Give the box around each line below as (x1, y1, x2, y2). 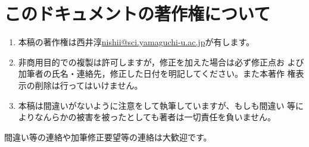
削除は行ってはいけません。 (35, 79, 143, 91)
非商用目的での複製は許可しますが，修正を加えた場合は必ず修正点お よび (18, 55, 304, 68)
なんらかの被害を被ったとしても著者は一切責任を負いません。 (35, 111, 276, 123)
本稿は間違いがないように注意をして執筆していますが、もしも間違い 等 (18, 99, 296, 111)
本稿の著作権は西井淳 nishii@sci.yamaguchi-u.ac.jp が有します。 (18, 36, 255, 48)
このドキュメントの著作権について (4, 1, 271, 26)
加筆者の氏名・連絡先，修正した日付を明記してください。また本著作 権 (18, 67, 296, 80)
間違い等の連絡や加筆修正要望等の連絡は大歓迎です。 (4, 130, 212, 143)
